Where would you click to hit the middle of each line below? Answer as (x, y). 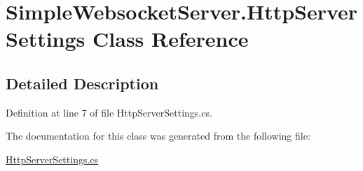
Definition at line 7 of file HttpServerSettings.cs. (109, 112)
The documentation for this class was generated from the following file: (158, 136)
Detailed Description (82, 83)
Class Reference (171, 39)
